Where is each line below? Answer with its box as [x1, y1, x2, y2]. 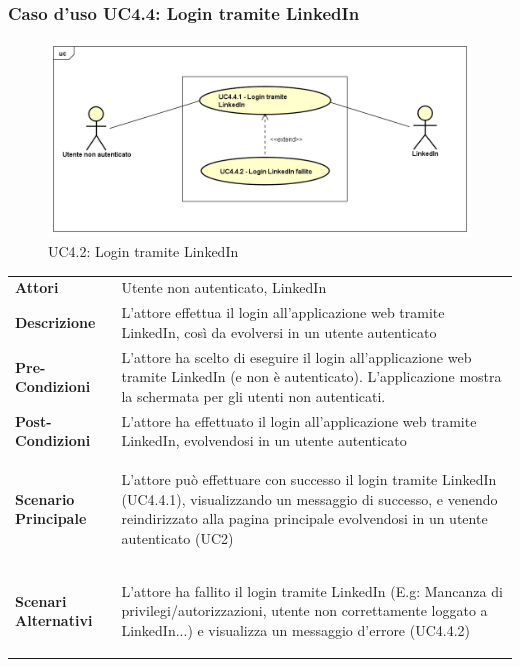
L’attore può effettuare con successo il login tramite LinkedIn [121, 469, 497, 490]
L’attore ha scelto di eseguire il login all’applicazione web [121, 346, 472, 367]
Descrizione [15, 312, 96, 333]
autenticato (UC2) [121, 527, 234, 548]
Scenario [15, 488, 75, 509]
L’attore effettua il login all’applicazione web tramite [121, 302, 445, 323]
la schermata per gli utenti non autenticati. [121, 385, 386, 406]
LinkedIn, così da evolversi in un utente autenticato [121, 321, 437, 342]
